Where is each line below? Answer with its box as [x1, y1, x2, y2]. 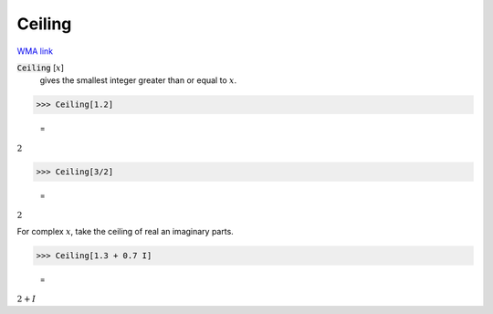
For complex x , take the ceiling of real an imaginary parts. [16, 225, 235, 236]
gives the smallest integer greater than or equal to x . [39, 75, 237, 86]
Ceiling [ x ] [16, 62, 64, 73]
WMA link [16, 46, 54, 57]
